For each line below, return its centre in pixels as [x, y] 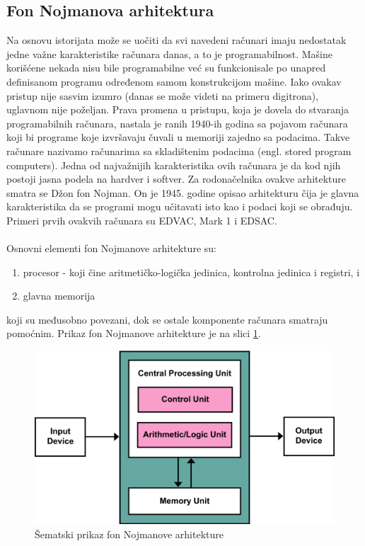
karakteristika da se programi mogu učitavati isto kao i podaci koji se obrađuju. [180, 206]
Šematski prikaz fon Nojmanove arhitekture [129, 534]
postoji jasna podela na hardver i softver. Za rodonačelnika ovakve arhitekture [176, 179]
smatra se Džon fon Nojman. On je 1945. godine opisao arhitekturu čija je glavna [183, 192]
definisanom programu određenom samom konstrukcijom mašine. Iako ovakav [174, 81]
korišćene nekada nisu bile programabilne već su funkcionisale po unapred [166, 68]
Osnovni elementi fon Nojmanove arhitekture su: [111, 248]
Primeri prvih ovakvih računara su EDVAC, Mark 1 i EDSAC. [142, 220]
